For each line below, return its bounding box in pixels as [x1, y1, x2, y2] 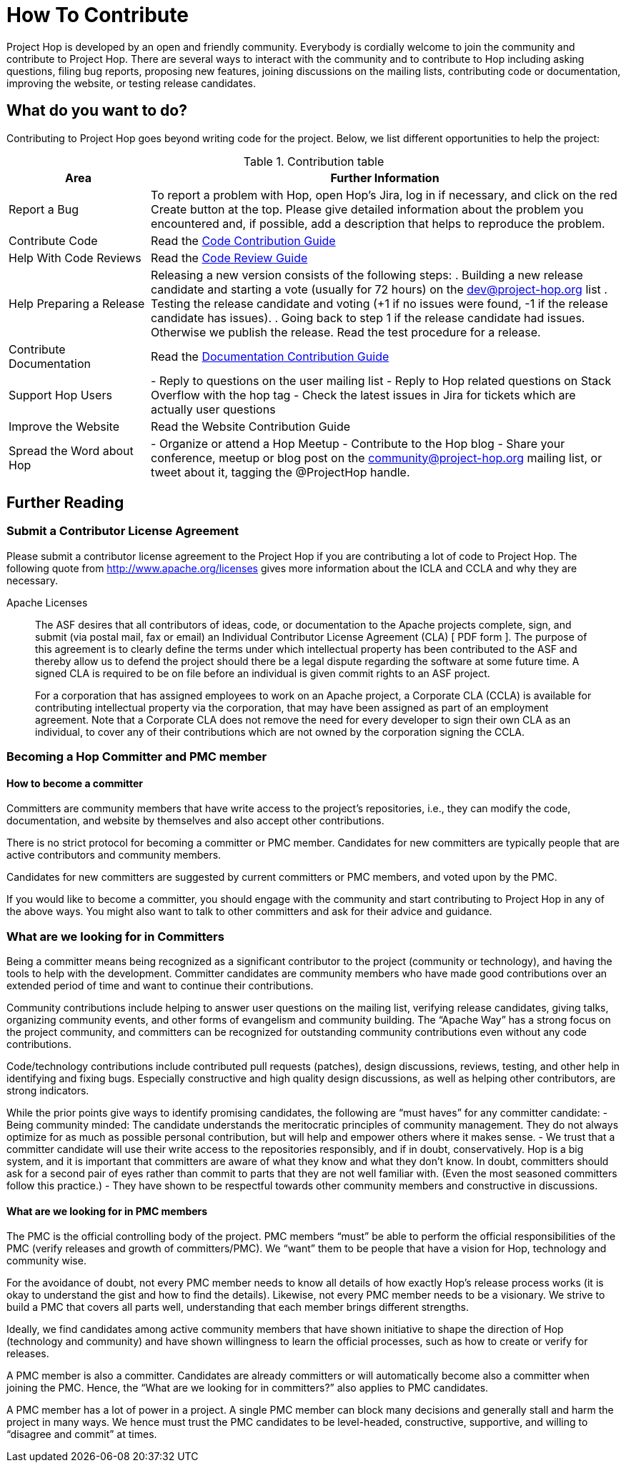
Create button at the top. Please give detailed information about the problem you [151, 201, 584, 216]
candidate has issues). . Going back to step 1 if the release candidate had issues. [151, 310, 585, 325]
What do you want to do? [6, 101, 187, 120]
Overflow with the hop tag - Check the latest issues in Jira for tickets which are [151, 387, 576, 402]
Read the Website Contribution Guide [151, 419, 351, 434]
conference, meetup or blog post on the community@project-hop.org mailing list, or [151, 450, 602, 465]
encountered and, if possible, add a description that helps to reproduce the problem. [151, 216, 605, 231]
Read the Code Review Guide [151, 250, 308, 265]
